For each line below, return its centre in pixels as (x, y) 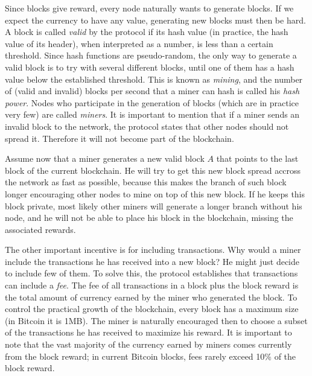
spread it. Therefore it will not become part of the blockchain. (119, 138)
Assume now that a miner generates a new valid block (105, 158)
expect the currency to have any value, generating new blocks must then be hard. (155, 20)
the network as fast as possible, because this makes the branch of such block (146, 182)
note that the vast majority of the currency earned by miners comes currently (148, 344)
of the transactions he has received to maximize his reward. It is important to (148, 332)
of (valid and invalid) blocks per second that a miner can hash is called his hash (152, 91)
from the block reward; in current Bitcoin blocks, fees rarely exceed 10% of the (151, 356)
